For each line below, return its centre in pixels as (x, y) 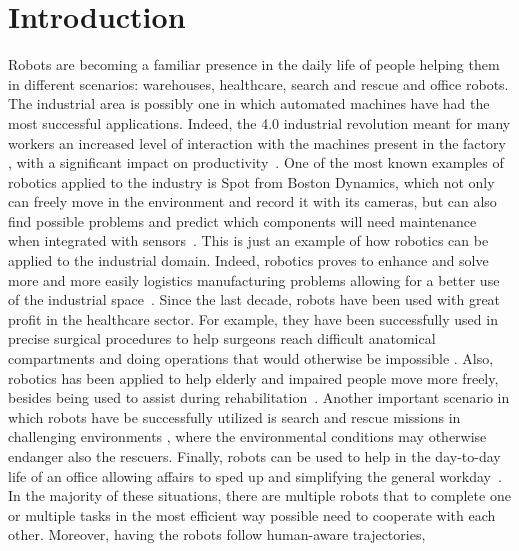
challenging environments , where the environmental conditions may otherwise (247, 436)
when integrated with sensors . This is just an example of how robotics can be (248, 240)
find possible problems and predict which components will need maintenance (242, 220)
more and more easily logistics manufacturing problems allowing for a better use (254, 279)
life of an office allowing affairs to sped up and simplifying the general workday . (255, 475)
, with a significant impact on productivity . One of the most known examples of (256, 162)
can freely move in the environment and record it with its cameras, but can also (252, 201)
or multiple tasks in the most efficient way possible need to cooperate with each (252, 514)
